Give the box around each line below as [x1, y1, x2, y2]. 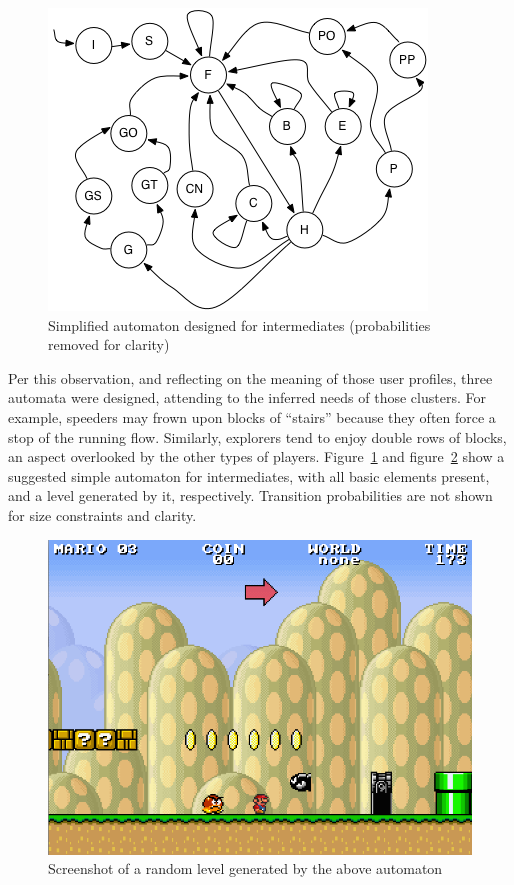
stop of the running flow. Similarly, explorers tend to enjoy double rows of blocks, [8, 426, 507, 447]
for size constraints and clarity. [8, 504, 197, 525]
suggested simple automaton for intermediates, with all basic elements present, [8, 465, 490, 486]
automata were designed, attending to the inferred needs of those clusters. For [8, 387, 486, 408]
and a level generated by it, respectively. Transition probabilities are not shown [8, 485, 493, 506]
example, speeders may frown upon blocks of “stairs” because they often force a [8, 406, 496, 427]
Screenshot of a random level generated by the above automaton [48, 858, 443, 879]
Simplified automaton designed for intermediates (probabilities [48, 314, 431, 335]
